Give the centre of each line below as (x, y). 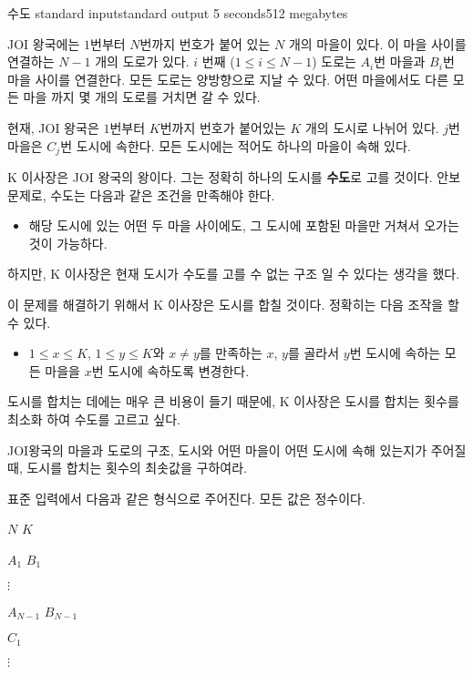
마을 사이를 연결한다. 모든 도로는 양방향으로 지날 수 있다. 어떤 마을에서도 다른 (228, 79)
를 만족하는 (231, 353)
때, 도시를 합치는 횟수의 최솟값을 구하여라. (127, 468)
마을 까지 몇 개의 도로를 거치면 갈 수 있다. (142, 97)
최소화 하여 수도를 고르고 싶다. (94, 419)
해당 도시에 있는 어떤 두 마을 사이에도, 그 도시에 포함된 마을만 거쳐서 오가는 (244, 225)
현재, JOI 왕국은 (53, 127)
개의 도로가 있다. (142, 61)
